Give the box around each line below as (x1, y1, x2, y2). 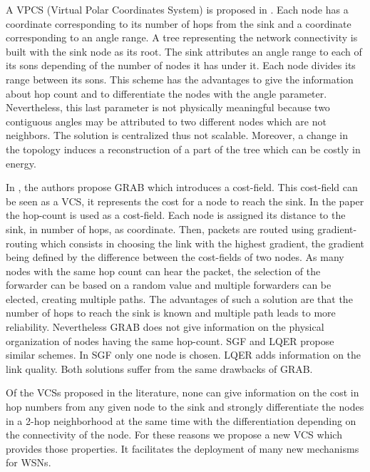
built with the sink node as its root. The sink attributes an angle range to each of (6, 43, 362, 58)
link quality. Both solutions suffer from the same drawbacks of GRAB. (6, 361, 313, 376)
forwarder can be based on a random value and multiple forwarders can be (6, 277, 332, 292)
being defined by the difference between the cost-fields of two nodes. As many (6, 250, 344, 265)
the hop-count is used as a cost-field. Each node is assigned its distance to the (6, 207, 346, 222)
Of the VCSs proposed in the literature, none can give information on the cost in (6, 385, 359, 400)
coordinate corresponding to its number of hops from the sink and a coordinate (6, 16, 351, 31)
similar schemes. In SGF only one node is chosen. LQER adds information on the (6, 347, 361, 362)
